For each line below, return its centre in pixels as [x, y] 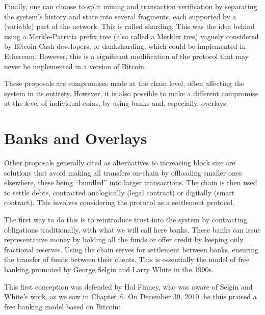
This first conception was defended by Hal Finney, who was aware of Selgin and [128, 286]
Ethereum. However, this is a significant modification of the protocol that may [127, 56]
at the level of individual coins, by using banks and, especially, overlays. [116, 103]
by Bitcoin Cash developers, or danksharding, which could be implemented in [125, 46]
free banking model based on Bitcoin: [62, 306]
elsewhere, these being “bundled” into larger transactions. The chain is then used [131, 182]
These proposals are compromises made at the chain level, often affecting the [124, 83]
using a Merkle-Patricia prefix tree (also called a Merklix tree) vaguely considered [131, 36]
